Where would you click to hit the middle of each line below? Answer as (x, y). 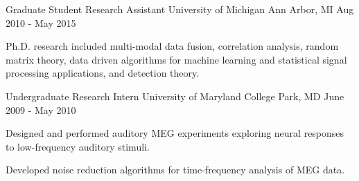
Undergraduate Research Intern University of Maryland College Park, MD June (175, 96)
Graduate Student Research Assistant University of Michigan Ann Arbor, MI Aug (180, 9)
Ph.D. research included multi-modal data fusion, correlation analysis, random (172, 46)
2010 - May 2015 (41, 22)
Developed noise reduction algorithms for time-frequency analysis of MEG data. (175, 170)
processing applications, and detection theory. (103, 73)
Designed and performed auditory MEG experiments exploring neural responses (175, 133)
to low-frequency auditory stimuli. (78, 146)
